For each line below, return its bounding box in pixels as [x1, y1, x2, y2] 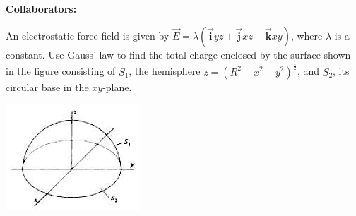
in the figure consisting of [6, 64, 116, 78]
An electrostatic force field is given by [6, 28, 170, 42]
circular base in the [6, 79, 89, 94]
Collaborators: [6, 1, 77, 16]
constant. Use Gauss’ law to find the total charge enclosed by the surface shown [6, 47, 351, 61]
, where [290, 28, 323, 42]
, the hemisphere [129, 64, 201, 78]
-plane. [102, 79, 132, 94]
